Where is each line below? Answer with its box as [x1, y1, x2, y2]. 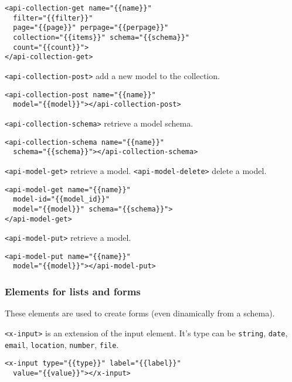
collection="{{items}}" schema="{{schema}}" [13, 33, 189, 42]
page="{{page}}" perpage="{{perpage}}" [13, 23, 169, 32]
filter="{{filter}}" [13, 13, 93, 22]
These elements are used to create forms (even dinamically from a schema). [5, 307, 275, 319]
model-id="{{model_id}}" [13, 195, 110, 204]
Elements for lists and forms [5, 284, 141, 299]
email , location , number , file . [5, 338, 119, 350]
